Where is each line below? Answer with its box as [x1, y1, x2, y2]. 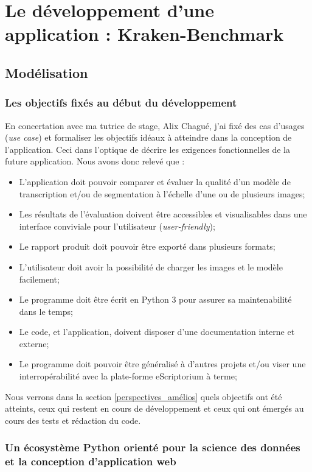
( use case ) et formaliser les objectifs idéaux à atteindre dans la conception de [5, 131, 292, 144]
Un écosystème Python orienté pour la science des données [5, 440, 300, 455]
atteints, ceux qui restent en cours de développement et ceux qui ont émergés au [5, 402, 304, 415]
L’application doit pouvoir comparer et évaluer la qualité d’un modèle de [19, 175, 291, 188]
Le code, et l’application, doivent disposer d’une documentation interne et [19, 325, 295, 338]
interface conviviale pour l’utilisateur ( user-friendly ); [19, 219, 215, 232]
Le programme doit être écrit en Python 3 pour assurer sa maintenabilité [19, 293, 292, 306]
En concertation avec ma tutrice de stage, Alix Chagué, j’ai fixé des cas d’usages [5, 119, 305, 132]
